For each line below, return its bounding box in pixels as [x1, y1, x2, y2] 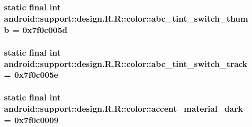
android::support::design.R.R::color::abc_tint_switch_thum [4, 12, 248, 24]
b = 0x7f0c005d [4, 23, 68, 35]
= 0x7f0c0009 [4, 114, 59, 126]
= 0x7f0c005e [4, 68, 58, 81]
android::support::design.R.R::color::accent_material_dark [4, 102, 243, 115]
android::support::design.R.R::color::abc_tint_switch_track [4, 57, 248, 69]
